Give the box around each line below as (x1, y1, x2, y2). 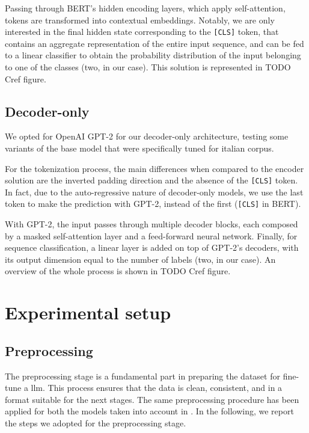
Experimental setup (5, 300, 171, 325)
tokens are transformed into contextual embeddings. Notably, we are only (5, 13, 275, 26)
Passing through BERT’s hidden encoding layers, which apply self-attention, (5, 2, 286, 14)
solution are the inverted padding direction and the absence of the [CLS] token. (5, 174, 298, 186)
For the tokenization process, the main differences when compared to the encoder (5, 162, 304, 174)
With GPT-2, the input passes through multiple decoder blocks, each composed (5, 218, 298, 230)
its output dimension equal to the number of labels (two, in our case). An (5, 253, 276, 265)
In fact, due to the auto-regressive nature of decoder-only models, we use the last (5, 185, 304, 198)
